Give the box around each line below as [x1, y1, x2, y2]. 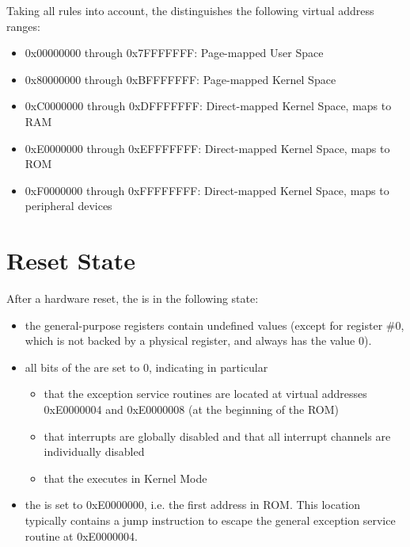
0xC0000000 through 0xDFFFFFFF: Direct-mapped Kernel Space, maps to [25, 98, 392, 114]
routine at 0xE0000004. [25, 527, 138, 544]
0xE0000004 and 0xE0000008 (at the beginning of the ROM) [44, 401, 339, 418]
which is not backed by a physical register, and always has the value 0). [25, 332, 372, 349]
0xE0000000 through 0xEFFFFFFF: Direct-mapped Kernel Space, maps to [25, 140, 390, 156]
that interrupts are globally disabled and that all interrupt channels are [44, 427, 391, 444]
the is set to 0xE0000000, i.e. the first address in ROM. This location [25, 496, 361, 513]
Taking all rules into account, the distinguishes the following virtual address [6, 2, 374, 18]
